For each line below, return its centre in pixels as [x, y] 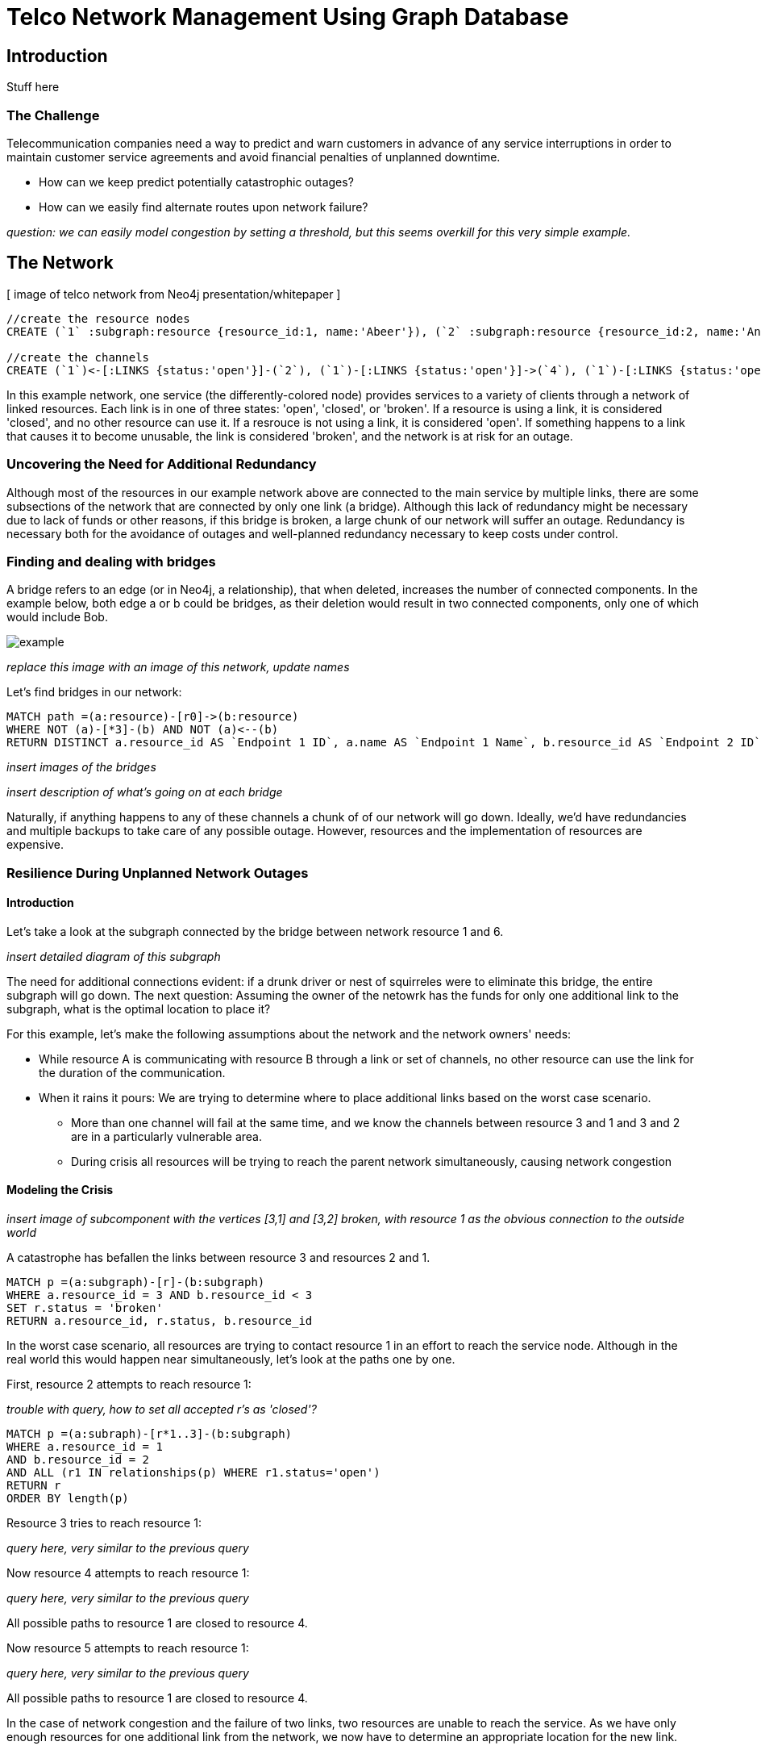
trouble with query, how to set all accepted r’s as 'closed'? [162, 1410]
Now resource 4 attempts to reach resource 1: [128, 1573]
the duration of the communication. [132, 1072]
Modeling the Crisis [60, 1190]
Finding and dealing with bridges [111, 561]
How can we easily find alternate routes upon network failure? [204, 207]
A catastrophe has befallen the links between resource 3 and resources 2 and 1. [218, 1258]
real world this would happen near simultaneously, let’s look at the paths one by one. [231, 1359]
